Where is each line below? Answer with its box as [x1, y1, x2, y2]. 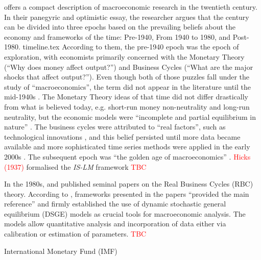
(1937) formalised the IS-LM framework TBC [4, 161, 147, 172]
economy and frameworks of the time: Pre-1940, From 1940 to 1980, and [4, 31, 231, 42]
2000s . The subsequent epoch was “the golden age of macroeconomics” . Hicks [4, 151, 251, 162]
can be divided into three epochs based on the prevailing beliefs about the [4, 21, 235, 32]
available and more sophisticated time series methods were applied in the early [4, 141, 250, 152]
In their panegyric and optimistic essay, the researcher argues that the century [4, 11, 249, 22]
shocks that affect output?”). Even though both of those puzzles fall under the [4, 71, 250, 82]
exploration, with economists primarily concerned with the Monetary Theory [4, 51, 245, 62]
